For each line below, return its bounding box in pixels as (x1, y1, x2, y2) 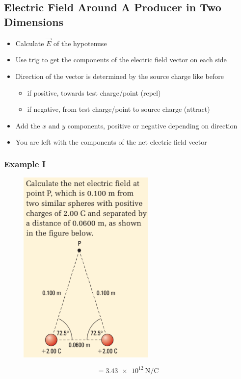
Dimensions (4, 14, 64, 29)
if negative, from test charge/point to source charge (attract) (27, 104, 210, 114)
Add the (15, 120, 40, 130)
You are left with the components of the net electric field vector (15, 137, 207, 147)
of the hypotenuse (54, 38, 107, 48)
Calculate (15, 38, 44, 48)
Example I (4, 157, 46, 170)
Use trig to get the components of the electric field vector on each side (15, 54, 227, 65)
